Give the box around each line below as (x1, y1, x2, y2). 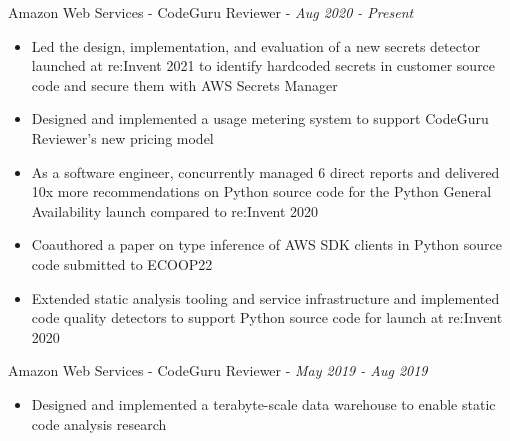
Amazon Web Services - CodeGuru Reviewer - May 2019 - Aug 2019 (8, 360, 428, 381)
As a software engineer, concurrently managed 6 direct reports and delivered (31, 161, 500, 182)
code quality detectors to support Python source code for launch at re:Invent (31, 307, 503, 328)
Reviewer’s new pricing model (31, 127, 214, 148)
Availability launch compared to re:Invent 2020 (31, 200, 319, 221)
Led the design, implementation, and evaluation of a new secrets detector (31, 35, 480, 56)
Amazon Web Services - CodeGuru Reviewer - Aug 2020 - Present (8, 2, 414, 22)
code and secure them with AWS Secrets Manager (31, 74, 338, 95)
